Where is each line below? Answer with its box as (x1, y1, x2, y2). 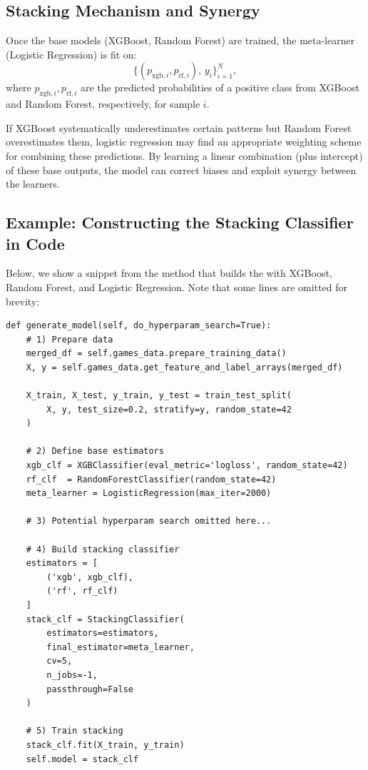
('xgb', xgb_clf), (46, 572, 133, 582)
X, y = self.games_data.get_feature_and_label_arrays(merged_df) (26, 362, 343, 373)
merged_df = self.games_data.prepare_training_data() (26, 348, 287, 359)
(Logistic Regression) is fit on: (6, 46, 137, 61)
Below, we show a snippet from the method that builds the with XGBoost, (6, 265, 332, 280)
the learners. (6, 176, 60, 191)
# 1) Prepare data (26, 334, 113, 345)
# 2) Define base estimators (26, 446, 164, 457)
